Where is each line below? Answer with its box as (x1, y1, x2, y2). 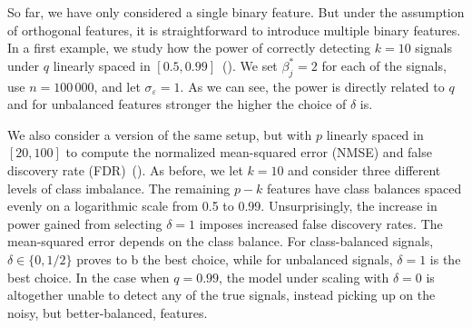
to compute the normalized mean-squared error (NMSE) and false (65, 143, 432, 162)
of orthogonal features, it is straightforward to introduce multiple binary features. (7, 20, 461, 39)
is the (429, 249, 461, 268)
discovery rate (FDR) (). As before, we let (7, 160, 243, 179)
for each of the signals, (321, 55, 447, 75)
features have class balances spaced (267, 178, 462, 197)
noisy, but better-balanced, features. (7, 303, 208, 322)
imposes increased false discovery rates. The (199, 214, 443, 233)
